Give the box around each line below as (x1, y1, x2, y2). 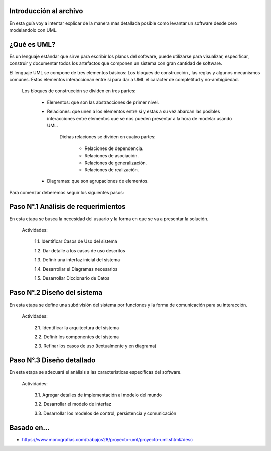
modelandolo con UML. (9, 27, 58, 33)
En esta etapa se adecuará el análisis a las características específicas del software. (9, 369, 182, 375)
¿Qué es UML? (9, 40, 56, 49)
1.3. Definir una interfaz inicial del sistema (34, 257, 120, 263)
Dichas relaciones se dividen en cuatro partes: (59, 134, 156, 140)
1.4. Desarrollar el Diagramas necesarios (34, 266, 118, 272)
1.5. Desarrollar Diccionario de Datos (34, 275, 110, 281)
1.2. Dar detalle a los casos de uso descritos (34, 247, 125, 253)
